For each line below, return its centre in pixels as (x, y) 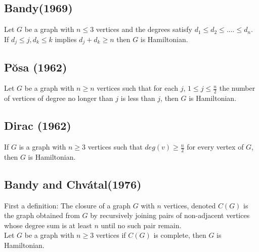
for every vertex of (215, 147)
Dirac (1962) (38, 125)
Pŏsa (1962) (36, 67)
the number (237, 88)
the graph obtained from (42, 215)
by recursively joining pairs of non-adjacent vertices (170, 215)
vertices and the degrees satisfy (144, 29)
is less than (138, 98)
